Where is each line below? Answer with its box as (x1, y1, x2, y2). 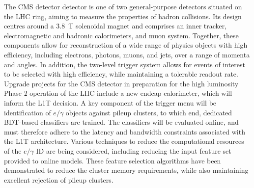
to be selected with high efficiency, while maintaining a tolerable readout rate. (4, 69, 238, 79)
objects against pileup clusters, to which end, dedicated (65, 107, 232, 117)
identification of (4, 107, 51, 117)
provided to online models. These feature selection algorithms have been (4, 155, 221, 165)
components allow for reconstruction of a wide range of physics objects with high (4, 40, 248, 50)
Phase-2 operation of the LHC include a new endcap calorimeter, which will (4, 88, 232, 98)
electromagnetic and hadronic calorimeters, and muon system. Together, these (4, 30, 239, 40)
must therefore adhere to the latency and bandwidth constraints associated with (4, 126, 245, 136)
